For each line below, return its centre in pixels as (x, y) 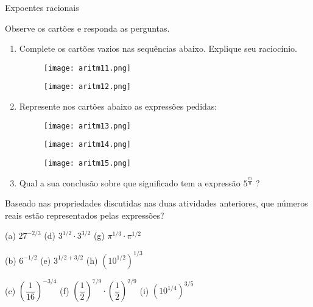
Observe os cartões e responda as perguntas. (87, 28)
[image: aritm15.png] (87, 163)
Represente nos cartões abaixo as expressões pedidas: (118, 106)
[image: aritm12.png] (87, 87)
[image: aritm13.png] (87, 126)
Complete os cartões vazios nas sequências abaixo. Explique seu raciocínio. (158, 48)
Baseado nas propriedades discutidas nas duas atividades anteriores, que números (156, 203)
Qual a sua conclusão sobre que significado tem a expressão (130, 182)
